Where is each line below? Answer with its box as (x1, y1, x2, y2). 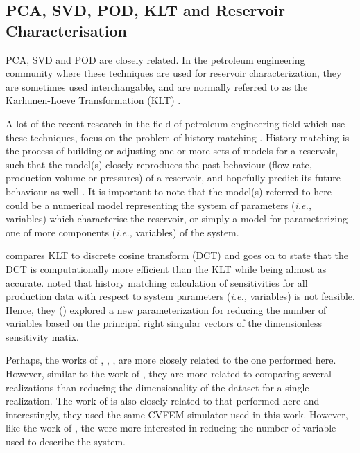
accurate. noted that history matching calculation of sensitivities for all (6, 275, 308, 290)
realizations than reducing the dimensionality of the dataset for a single (6, 380, 309, 394)
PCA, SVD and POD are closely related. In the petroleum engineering (6, 52, 305, 66)
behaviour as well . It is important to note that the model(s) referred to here (6, 184, 332, 198)
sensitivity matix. (6, 329, 79, 344)
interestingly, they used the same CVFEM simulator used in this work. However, (6, 407, 348, 421)
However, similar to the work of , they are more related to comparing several (6, 366, 332, 381)
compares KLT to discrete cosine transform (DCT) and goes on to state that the (6, 248, 349, 263)
